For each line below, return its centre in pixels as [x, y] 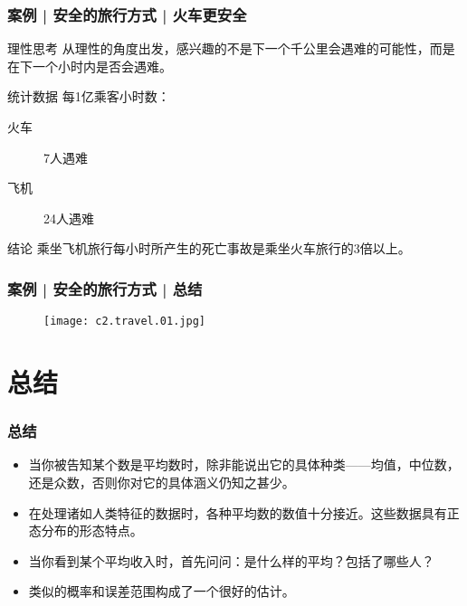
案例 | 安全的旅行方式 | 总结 [105, 288]
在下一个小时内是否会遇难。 [90, 66]
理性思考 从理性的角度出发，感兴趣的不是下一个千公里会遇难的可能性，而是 [231, 48]
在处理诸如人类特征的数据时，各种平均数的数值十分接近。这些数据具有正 [244, 512]
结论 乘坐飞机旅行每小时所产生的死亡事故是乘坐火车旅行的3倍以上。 [209, 248]
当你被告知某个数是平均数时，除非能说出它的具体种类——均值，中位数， [244, 464]
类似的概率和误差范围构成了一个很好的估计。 [162, 591]
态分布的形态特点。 [86, 530]
